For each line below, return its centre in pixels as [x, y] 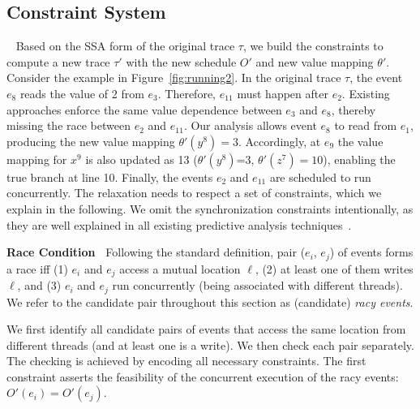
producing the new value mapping [91, 141]
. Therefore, [186, 93]
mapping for [37, 159]
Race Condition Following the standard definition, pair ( [156, 252]
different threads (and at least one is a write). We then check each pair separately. [210, 344]
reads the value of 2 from [82, 93]
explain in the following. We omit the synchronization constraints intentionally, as [210, 208]
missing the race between [69, 125]
